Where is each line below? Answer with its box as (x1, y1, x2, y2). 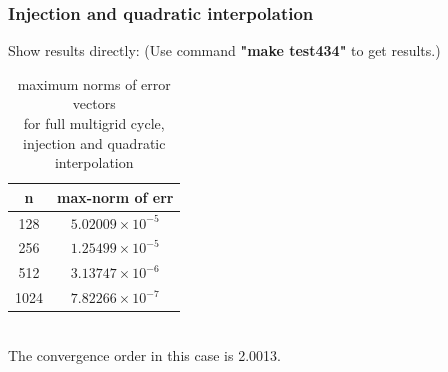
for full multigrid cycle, (23, 113, 165, 133)
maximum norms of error (17, 73, 171, 94)
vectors (72, 93, 116, 114)
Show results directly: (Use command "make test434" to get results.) (8, 40, 441, 61)
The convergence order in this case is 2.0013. (8, 344, 281, 365)
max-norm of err (57, 186, 174, 207)
